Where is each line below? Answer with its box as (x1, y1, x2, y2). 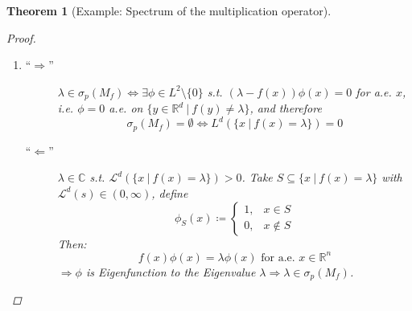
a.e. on (109, 100, 143, 117)
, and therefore (249, 100, 322, 117)
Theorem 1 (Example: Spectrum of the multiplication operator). (6, 2, 332, 18)
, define (151, 184, 188, 201)
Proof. (6, 29, 36, 46)
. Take (241, 169, 273, 186)
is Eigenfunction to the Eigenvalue (85, 263, 256, 280)
